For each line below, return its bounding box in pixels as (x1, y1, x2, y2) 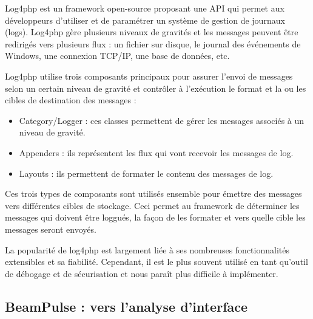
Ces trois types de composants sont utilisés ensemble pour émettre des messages (5, 187, 302, 200)
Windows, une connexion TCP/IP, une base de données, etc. (5, 49, 230, 62)
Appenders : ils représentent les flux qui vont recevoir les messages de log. (19, 146, 294, 159)
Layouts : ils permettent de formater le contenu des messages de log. (19, 166, 274, 179)
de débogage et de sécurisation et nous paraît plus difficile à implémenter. (5, 267, 278, 280)
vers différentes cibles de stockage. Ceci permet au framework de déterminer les (5, 199, 300, 211)
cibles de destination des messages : (5, 94, 136, 106)
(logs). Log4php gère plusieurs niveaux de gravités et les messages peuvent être (5, 26, 298, 38)
